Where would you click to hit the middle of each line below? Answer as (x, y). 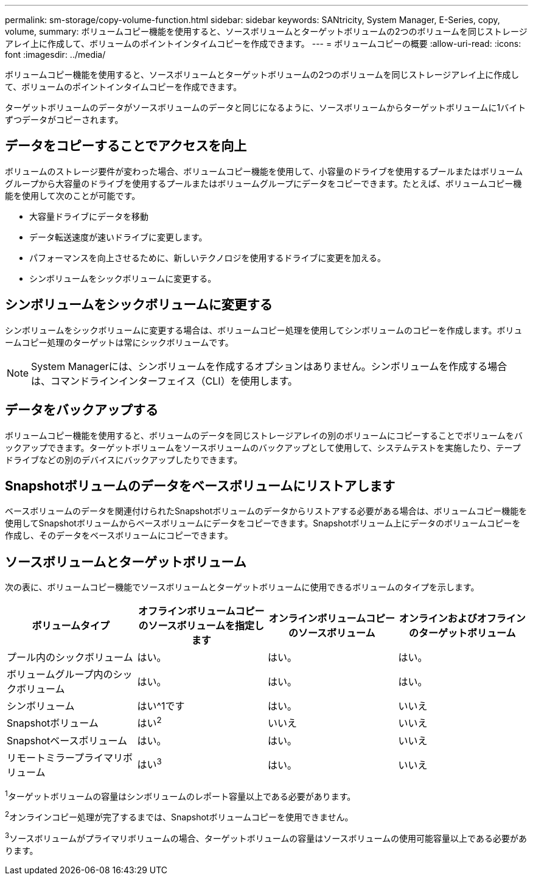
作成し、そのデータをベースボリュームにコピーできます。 (119, 536)
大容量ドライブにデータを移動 (89, 216)
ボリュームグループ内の (60, 675)
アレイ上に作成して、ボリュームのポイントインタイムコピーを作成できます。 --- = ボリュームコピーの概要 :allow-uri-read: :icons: (263, 44)
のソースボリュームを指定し (201, 626)
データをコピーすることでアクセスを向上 (126, 146)
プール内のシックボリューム (70, 658)
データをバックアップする (82, 410)
